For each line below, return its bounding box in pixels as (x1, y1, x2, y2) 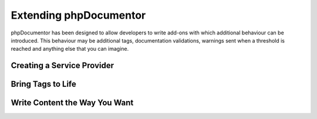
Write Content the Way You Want (11, 98, 134, 108)
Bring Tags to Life (11, 79, 76, 89)
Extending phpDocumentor (11, 9, 146, 22)
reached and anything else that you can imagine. (11, 45, 129, 52)
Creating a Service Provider (11, 61, 114, 71)
